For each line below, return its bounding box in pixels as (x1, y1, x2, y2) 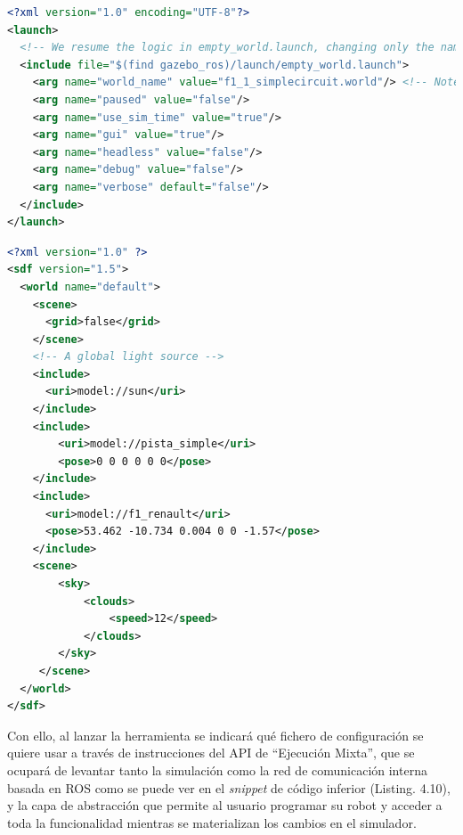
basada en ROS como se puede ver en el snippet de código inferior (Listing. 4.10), (7, 778, 451, 797)
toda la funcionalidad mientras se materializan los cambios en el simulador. (7, 813, 417, 831)
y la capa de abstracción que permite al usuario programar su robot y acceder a (7, 796, 443, 815)
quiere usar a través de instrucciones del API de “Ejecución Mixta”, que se (7, 743, 415, 762)
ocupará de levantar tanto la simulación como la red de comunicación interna (7, 760, 427, 779)
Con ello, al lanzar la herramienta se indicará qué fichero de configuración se (7, 725, 424, 744)
